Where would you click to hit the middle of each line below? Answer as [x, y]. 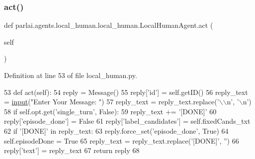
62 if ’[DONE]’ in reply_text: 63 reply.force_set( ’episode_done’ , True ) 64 [116, 130]
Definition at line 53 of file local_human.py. [71, 75]
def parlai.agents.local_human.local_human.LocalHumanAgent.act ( [109, 25]
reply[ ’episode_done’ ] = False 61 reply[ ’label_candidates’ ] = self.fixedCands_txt [127, 121]
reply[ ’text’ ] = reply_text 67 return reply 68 [72, 150]
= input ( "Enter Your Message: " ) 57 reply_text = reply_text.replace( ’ [112, 102]
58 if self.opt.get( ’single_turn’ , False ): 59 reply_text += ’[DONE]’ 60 [110, 111]
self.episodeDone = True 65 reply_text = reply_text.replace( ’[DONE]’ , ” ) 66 [122, 140]
